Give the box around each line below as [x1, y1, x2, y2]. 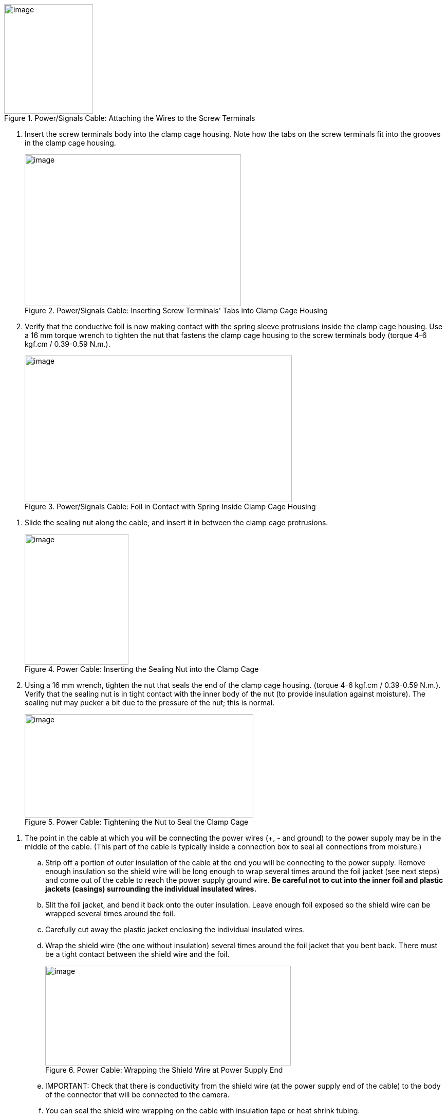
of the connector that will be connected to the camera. [45, 1090, 230, 1099]
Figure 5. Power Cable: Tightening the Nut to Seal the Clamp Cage [25, 818, 249, 826]
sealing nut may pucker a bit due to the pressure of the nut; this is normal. [25, 698, 275, 707]
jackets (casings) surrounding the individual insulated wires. [45, 884, 257, 893]
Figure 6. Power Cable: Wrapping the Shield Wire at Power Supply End [45, 1065, 283, 1074]
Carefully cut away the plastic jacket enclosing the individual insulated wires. [45, 925, 305, 934]
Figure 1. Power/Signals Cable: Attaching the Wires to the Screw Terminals [4, 114, 255, 122]
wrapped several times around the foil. [45, 909, 175, 918]
